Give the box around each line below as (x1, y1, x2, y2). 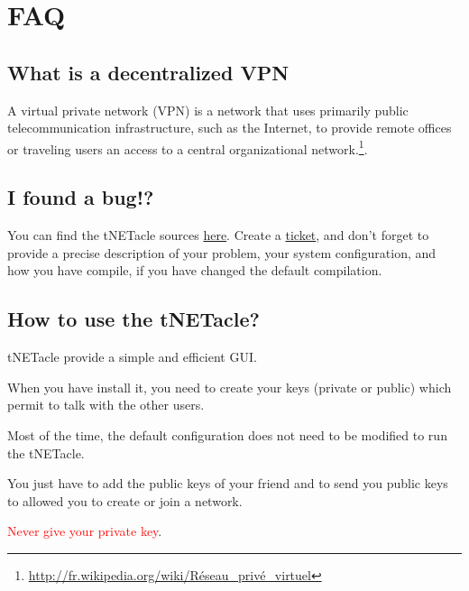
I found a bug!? (7, 183, 154, 211)
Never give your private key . (7, 522, 162, 540)
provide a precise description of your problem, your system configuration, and (7, 243, 437, 262)
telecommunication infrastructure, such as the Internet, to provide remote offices (7, 118, 452, 137)
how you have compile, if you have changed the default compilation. (7, 261, 382, 280)
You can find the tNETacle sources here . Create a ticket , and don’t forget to (7, 226, 429, 245)
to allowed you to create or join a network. (7, 491, 243, 510)
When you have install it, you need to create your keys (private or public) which (7, 377, 452, 396)
